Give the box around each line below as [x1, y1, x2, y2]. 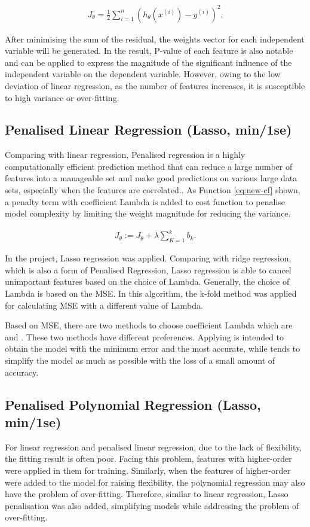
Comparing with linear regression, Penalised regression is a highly [5, 148, 245, 161]
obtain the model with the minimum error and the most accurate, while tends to [5, 342, 300, 355]
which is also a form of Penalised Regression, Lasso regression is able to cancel [5, 263, 291, 276]
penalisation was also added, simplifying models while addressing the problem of [5, 499, 299, 511]
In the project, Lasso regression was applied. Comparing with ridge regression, [5, 252, 291, 264]
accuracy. [5, 365, 39, 378]
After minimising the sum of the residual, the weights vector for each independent [5, 32, 305, 45]
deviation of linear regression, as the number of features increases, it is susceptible [5, 79, 305, 92]
